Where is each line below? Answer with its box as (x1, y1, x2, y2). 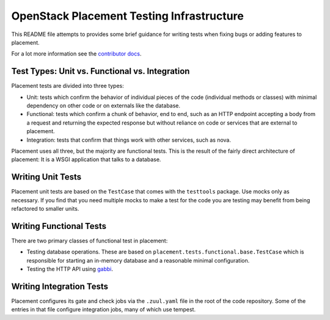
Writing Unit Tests (11, 172, 82, 183)
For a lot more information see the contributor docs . (11, 50, 142, 57)
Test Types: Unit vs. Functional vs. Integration (11, 66, 190, 76)
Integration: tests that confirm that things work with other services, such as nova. (26, 136, 232, 144)
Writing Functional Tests (11, 220, 107, 231)
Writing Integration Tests (11, 281, 109, 291)
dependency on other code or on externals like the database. (26, 102, 180, 109)
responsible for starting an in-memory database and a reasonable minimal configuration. (26, 256, 250, 264)
